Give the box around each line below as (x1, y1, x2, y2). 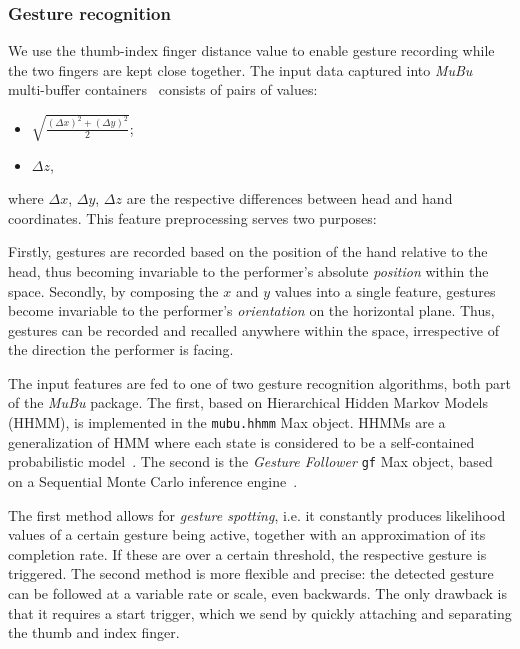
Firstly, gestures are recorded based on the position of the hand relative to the (8, 241, 488, 262)
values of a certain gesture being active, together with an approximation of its (8, 524, 486, 545)
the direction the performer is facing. (8, 339, 234, 360)
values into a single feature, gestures (274, 280, 496, 301)
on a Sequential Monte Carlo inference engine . (8, 470, 298, 491)
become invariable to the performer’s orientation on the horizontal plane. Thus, (8, 300, 495, 321)
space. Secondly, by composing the (8, 280, 219, 301)
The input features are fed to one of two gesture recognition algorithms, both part (8, 372, 511, 393)
